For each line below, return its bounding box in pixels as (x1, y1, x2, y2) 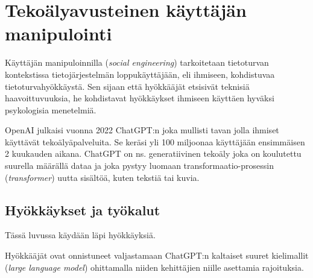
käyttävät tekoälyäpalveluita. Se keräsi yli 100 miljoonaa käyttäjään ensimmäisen (5, 135, 305, 148)
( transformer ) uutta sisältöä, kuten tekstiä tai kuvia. (5, 171, 200, 183)
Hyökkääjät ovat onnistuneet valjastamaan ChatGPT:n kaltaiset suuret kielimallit (5, 249, 309, 262)
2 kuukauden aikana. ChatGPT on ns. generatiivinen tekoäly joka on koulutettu (5, 147, 302, 160)
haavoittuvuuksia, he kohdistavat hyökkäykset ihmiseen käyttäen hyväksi (5, 92, 274, 104)
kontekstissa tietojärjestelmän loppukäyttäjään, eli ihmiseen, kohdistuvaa (5, 68, 275, 80)
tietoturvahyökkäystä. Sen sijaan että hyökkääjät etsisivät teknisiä (5, 80, 250, 92)
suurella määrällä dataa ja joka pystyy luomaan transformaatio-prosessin (5, 159, 274, 172)
